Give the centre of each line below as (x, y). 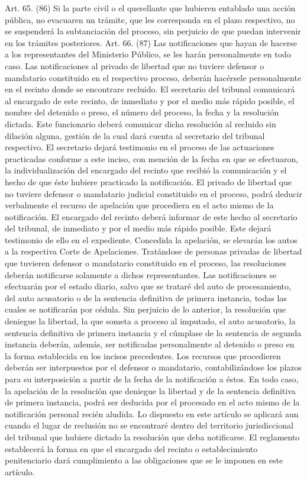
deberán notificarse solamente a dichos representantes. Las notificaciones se (141, 274)
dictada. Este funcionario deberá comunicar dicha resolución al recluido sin (140, 123)
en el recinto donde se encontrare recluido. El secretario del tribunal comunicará (150, 89)
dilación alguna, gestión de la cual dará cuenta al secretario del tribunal (135, 135)
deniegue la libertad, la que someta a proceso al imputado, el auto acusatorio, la (150, 321)
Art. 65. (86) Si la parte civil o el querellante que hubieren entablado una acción (150, 8)
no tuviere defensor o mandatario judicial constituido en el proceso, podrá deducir (153, 193)
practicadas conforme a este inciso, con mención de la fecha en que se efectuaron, (152, 158)
